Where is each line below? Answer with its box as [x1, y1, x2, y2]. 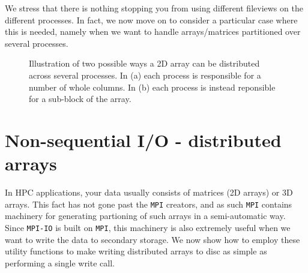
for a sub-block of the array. [29, 92, 131, 105]
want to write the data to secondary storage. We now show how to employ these [5, 233, 300, 245]
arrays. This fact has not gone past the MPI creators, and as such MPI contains [5, 197, 292, 210]
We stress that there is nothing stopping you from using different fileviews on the [5, 2, 303, 14]
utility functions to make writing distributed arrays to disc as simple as [5, 245, 267, 257]
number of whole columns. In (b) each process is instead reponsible [29, 80, 276, 93]
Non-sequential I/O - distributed [5, 127, 282, 152]
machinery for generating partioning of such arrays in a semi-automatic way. [5, 209, 286, 222]
